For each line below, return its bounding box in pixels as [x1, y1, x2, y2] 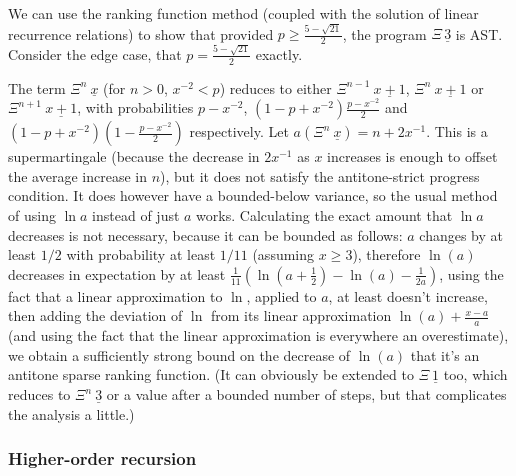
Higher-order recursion [8, 446, 197, 471]
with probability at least [66, 244, 216, 265]
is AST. [455, 23, 503, 44]
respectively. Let [189, 121, 289, 142]
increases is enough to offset [327, 146, 498, 167]
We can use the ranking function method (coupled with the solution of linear [8, 3, 479, 23]
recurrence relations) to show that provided [8, 23, 274, 44]
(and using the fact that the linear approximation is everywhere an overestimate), [8, 325, 509, 346]
